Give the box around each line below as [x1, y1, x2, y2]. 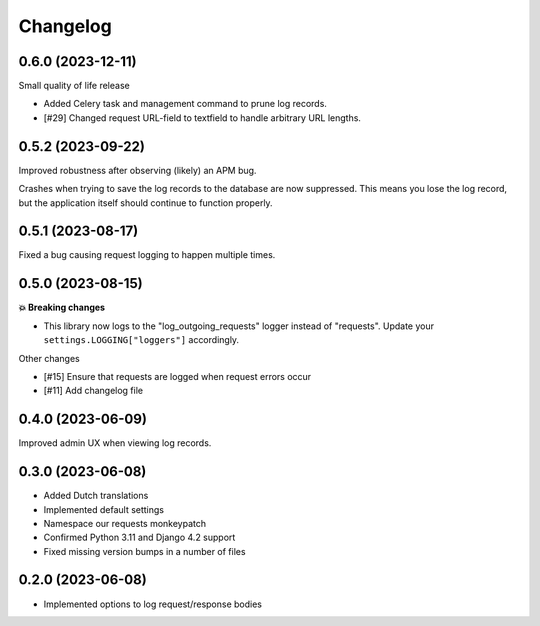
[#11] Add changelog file [43, 385, 144, 397]
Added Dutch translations [43, 490, 149, 502]
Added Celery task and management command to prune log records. [43, 98, 327, 110]
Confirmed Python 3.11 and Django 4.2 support [43, 531, 236, 544]
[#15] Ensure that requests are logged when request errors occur [43, 370, 312, 382]
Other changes [18, 352, 80, 364]
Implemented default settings [43, 503, 165, 515]
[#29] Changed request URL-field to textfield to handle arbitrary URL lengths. [43, 111, 362, 124]
